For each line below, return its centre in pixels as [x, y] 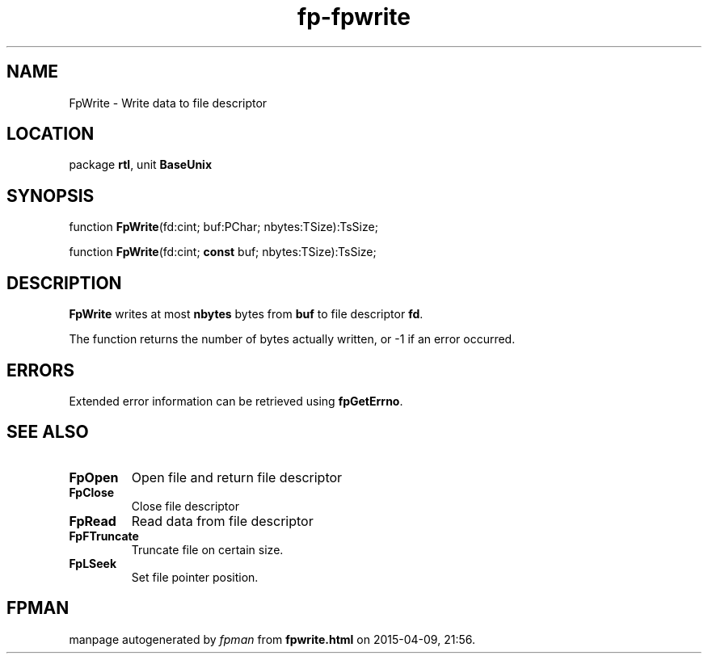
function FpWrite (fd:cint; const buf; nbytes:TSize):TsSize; [223, 252]
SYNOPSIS [51, 195]
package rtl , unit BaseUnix [141, 165]
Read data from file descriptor [222, 521]
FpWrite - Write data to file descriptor [168, 103]
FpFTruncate [104, 536]
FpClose [92, 492]
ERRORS [41, 370]
